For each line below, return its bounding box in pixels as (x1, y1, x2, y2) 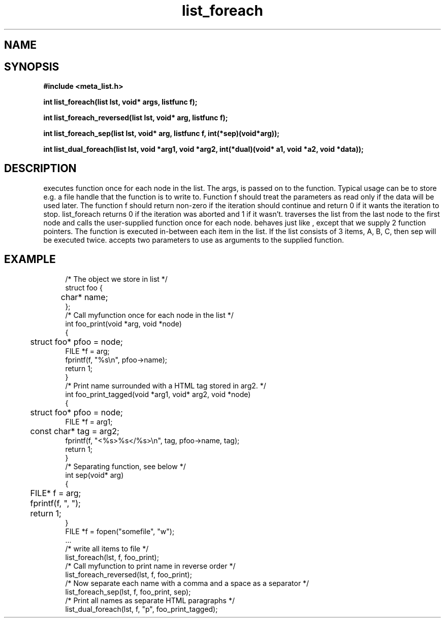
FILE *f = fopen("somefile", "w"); (65, 527, 175, 536)
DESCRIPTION (4, 162, 77, 175)
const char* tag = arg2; (30, 425, 119, 436)
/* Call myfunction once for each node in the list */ (65, 310, 234, 319)
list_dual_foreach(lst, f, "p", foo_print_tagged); (65, 604, 218, 613)
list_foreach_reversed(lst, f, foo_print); (65, 570, 192, 579)
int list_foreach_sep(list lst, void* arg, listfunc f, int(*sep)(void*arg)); (43, 129, 280, 138)
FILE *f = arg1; (65, 417, 113, 426)
